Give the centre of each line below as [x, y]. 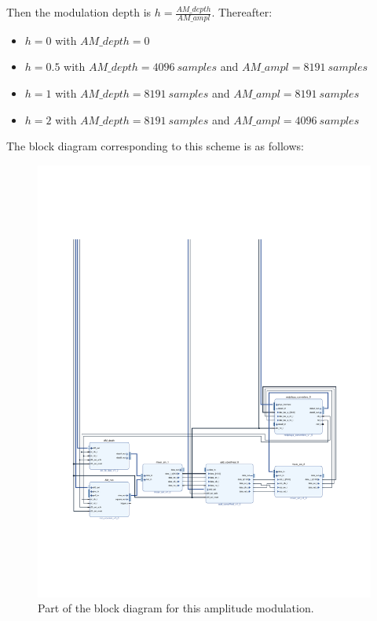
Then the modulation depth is [79, 12]
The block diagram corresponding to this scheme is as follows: [155, 146]
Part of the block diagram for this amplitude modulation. [176, 608]
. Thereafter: [242, 12]
